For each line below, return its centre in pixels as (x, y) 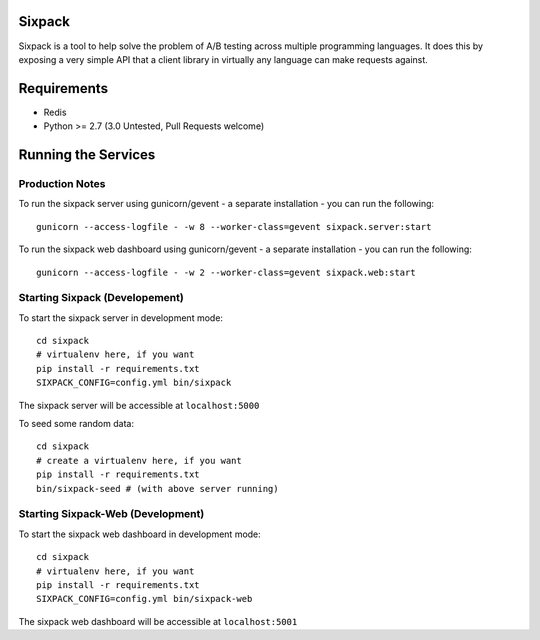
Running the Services (87, 155)
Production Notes (62, 183)
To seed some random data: (76, 424)
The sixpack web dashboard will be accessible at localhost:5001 (158, 621)
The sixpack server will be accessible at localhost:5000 (139, 405)
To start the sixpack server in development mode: (121, 317)
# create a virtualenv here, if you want (139, 460)
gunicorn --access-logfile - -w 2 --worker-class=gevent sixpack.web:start (226, 272)
